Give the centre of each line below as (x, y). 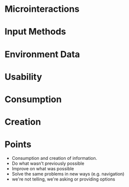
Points (18, 145)
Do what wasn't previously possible (48, 163)
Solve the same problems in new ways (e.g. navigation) (68, 174)
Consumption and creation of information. (54, 158)
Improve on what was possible (43, 169)
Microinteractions (42, 9)
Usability (23, 77)
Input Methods (35, 32)
